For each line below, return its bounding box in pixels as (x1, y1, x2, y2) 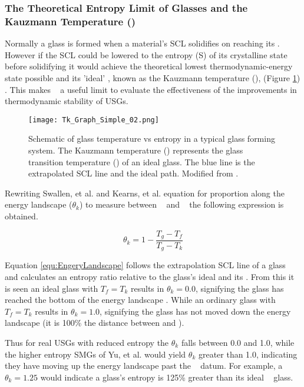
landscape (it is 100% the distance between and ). (5, 316, 184, 329)
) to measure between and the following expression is (79, 198, 284, 211)
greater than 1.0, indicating (198, 348, 298, 360)
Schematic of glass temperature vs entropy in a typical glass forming (28, 132, 275, 145)
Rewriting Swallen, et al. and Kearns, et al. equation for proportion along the (5, 186, 285, 199)
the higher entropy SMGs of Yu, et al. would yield (5, 348, 186, 360)
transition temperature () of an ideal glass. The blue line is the (28, 155, 255, 168)
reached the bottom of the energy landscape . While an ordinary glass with (5, 293, 276, 306)
